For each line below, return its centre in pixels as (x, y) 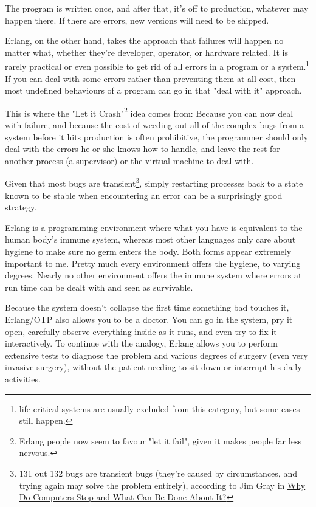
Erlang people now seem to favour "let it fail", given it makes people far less (160, 440)
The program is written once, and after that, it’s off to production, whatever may (157, 8)
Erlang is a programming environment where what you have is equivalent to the (154, 227)
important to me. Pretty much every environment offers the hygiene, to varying (153, 263)
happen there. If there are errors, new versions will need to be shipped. (137, 20)
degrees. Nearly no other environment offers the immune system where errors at (153, 275)
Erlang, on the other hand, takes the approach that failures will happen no (144, 40)
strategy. (21, 207)
